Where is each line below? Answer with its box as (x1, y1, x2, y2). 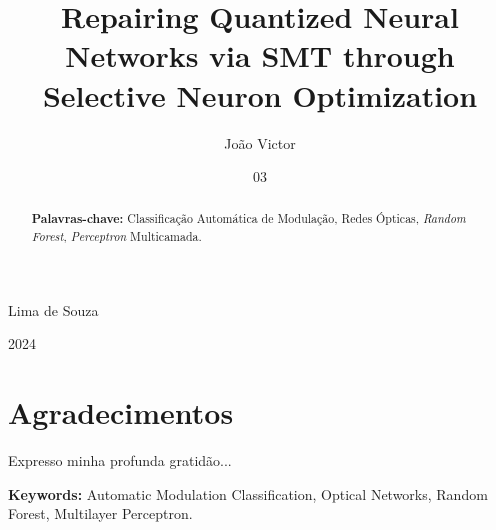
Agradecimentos (8, 392, 234, 433)
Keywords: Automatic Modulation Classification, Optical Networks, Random (8, 483, 488, 504)
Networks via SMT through (65, 35, 455, 76)
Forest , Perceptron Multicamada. (31, 228, 202, 245)
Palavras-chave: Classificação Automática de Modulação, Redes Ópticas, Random (31, 210, 466, 228)
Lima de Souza (8, 299, 99, 320)
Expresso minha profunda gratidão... (8, 450, 232, 471)
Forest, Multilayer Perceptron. (8, 503, 193, 524)
